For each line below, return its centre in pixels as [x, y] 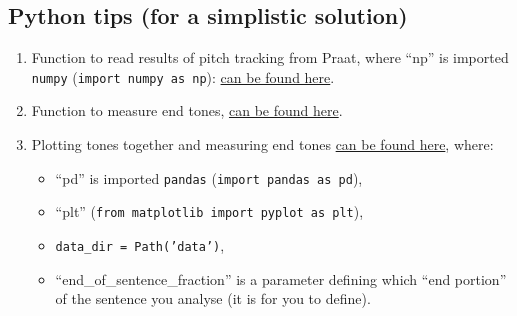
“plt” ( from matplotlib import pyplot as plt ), [209, 211]
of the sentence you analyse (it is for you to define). [213, 298]
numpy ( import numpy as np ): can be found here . [183, 76]
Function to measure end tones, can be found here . [187, 110]
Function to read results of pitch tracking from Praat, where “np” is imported [270, 57]
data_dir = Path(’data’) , [140, 244]
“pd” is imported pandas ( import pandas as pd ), [209, 177]
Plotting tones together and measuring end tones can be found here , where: [262, 144]
